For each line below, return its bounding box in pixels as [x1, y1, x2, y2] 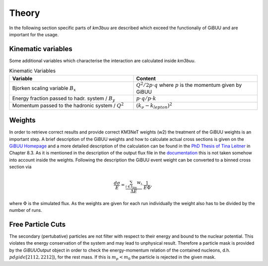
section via [9, 164, 32, 170]
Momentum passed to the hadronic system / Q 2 [12, 102, 124, 109]
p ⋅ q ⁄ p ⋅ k [136, 95, 156, 102]
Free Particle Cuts [9, 220, 66, 228]
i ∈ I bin [125, 184, 137, 190]
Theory [9, 7, 40, 18]
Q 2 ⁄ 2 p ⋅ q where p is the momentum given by [136, 81, 242, 88]
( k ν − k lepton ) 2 [136, 102, 172, 110]
